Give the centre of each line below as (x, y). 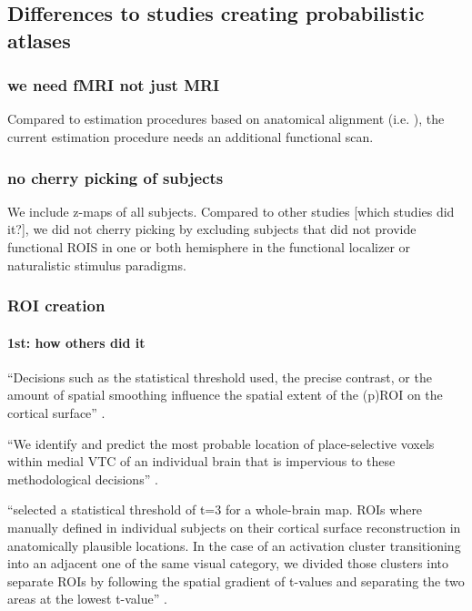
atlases (39, 40)
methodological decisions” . (83, 479)
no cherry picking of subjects (115, 177)
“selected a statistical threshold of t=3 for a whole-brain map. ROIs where (215, 509)
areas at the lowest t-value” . (87, 599)
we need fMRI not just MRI (114, 85)
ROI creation (56, 305)
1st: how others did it (76, 342)
